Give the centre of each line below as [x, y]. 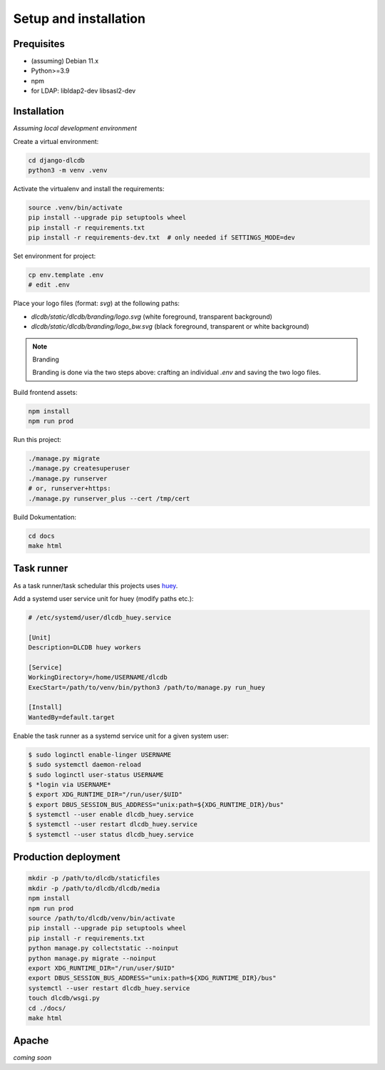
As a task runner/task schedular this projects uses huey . [96, 585]
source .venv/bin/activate [75, 207]
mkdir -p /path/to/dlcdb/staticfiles [94, 878]
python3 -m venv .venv [68, 170]
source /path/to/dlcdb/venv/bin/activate [102, 919]
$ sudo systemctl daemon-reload [85, 765]
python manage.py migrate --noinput [92, 958]
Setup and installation [79, 19]
